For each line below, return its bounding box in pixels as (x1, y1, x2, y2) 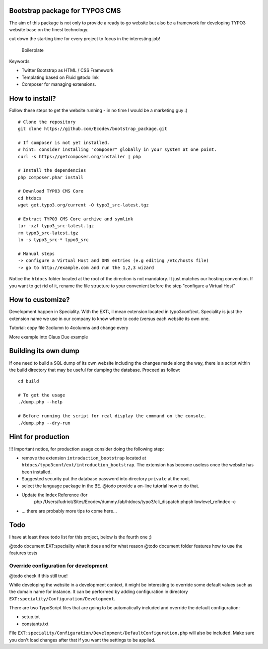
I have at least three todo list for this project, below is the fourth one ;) (9, 534, 152, 540)
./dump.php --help (18, 399, 63, 405)
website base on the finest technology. (9, 26, 89, 32)
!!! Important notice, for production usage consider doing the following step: (9, 446, 164, 452)
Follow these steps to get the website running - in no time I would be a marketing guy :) (9, 107, 188, 114)
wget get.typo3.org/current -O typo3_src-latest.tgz (18, 202, 149, 208)
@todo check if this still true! (9, 573, 68, 579)
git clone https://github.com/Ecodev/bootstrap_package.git (18, 126, 167, 131)
